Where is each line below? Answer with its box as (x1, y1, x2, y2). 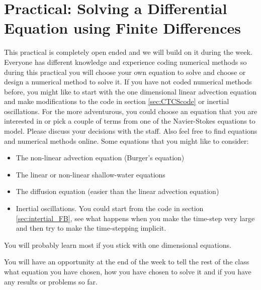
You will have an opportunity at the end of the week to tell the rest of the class (4, 256, 249, 267)
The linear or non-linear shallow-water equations (16, 169, 165, 179)
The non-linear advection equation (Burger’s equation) (16, 152, 185, 163)
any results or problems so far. (4, 276, 98, 286)
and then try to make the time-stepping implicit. (16, 223, 166, 233)
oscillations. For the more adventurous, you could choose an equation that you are (4, 106, 257, 116)
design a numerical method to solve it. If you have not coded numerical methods (4, 76, 252, 87)
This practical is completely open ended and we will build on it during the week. (4, 47, 252, 57)
